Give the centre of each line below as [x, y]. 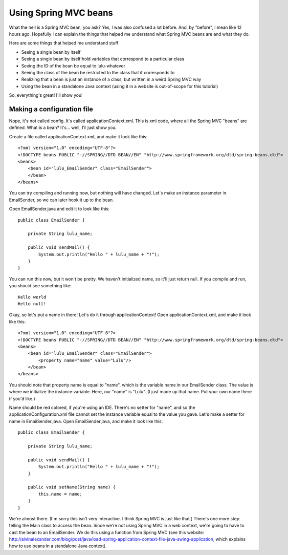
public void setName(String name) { [72, 487]
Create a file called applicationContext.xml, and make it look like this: [78, 136]
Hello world [32, 297]
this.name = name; [60, 494]
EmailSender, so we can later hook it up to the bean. [62, 200]
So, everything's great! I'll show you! [46, 95]
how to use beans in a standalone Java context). [58, 546]
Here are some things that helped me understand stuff [64, 43]
